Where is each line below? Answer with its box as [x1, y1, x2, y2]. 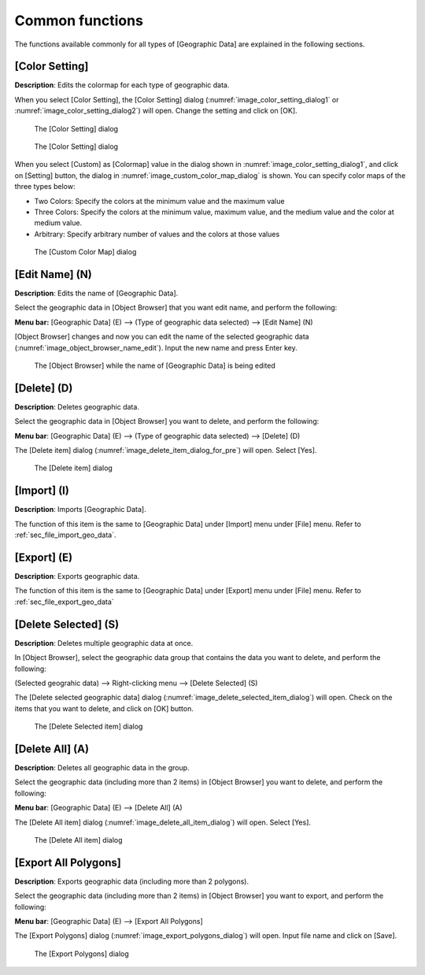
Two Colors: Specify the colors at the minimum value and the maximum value [34, 196, 285, 206]
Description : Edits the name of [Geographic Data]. [14, 288, 179, 298]
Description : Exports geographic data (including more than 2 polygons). [14, 877, 249, 886]
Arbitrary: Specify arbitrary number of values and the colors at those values [34, 229, 280, 239]
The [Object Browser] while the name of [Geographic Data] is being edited [34, 361, 275, 370]
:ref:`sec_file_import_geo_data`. [14, 530, 116, 539]
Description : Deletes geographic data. [14, 402, 139, 411]
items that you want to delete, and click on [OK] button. [14, 703, 194, 713]
